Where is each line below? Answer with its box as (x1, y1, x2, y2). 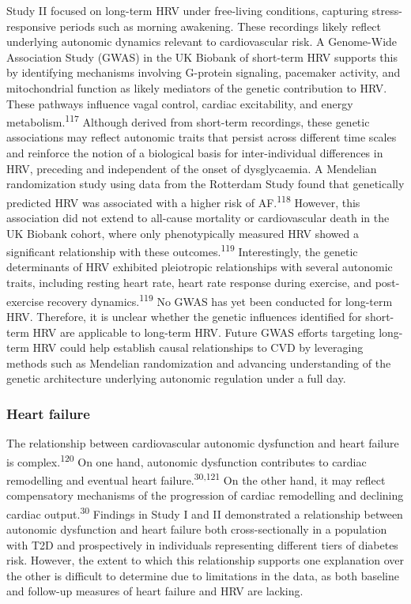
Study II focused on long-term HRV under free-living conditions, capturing (6, 2, 368, 18)
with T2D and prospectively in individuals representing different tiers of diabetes (6, 536, 398, 553)
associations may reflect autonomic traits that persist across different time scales (6, 129, 397, 145)
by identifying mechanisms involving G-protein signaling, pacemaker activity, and (6, 64, 401, 81)
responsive (6, 17, 56, 34)
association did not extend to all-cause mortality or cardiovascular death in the (6, 210, 390, 226)
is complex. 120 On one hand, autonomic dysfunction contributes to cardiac (6, 451, 367, 470)
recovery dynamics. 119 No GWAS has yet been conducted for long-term (47, 290, 393, 309)
